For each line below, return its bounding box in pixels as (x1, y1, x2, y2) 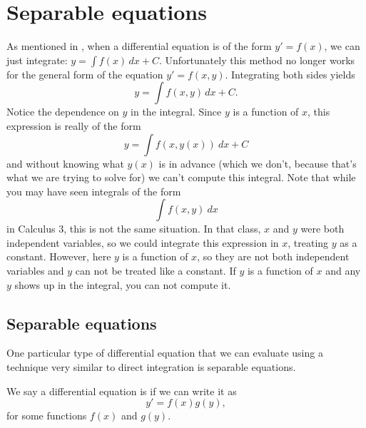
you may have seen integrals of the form (6, 183, 181, 198)
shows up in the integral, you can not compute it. (14, 277, 231, 292)
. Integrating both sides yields (225, 66, 355, 81)
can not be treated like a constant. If (75, 263, 236, 278)
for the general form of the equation (6, 66, 163, 81)
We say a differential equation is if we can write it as (6, 383, 237, 398)
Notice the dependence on (6, 104, 119, 119)
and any (325, 263, 361, 278)
